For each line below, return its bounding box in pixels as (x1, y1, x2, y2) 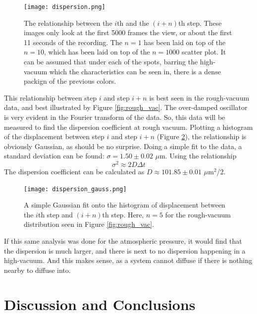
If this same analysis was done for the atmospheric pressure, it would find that (4, 236, 242, 246)
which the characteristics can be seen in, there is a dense (49, 66, 221, 76)
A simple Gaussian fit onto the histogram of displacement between (24, 200, 225, 210)
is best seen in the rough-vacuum (149, 92, 250, 103)
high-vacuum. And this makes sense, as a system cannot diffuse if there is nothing (4, 255, 253, 265)
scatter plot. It (182, 47, 226, 57)
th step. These (178, 17, 222, 28)
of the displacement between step (4, 131, 104, 142)
